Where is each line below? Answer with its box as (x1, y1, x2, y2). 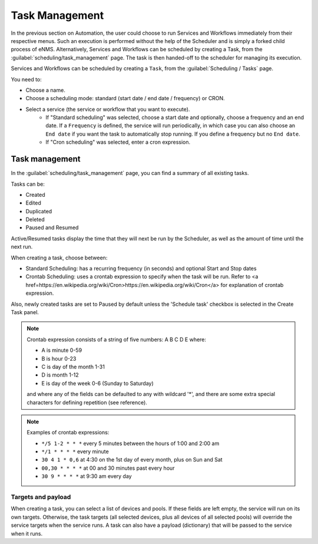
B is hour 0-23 (41, 355, 77, 362)
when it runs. (11, 530, 43, 537)
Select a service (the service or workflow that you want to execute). (25, 105, 190, 113)
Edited (25, 199, 41, 206)
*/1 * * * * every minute (41, 448, 109, 455)
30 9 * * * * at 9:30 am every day (41, 473, 132, 480)
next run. (11, 243, 33, 250)
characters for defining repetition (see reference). (26, 398, 147, 406)
